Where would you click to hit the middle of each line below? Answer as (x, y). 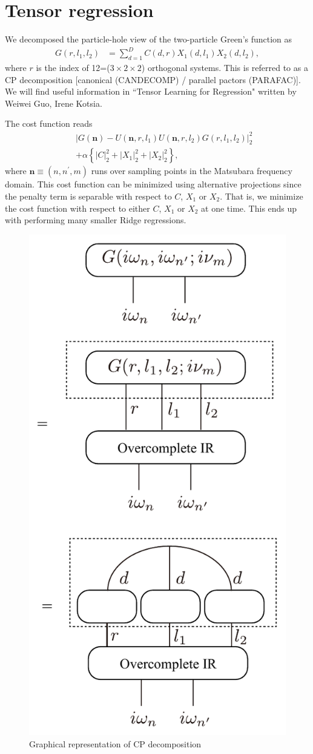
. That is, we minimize (262, 196)
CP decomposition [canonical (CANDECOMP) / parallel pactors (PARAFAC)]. (153, 79)
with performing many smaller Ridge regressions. (96, 220)
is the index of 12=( (73, 68)
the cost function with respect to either (77, 208)
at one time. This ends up (249, 208)
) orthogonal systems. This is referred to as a (225, 68)
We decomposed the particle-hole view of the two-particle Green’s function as (149, 39)
